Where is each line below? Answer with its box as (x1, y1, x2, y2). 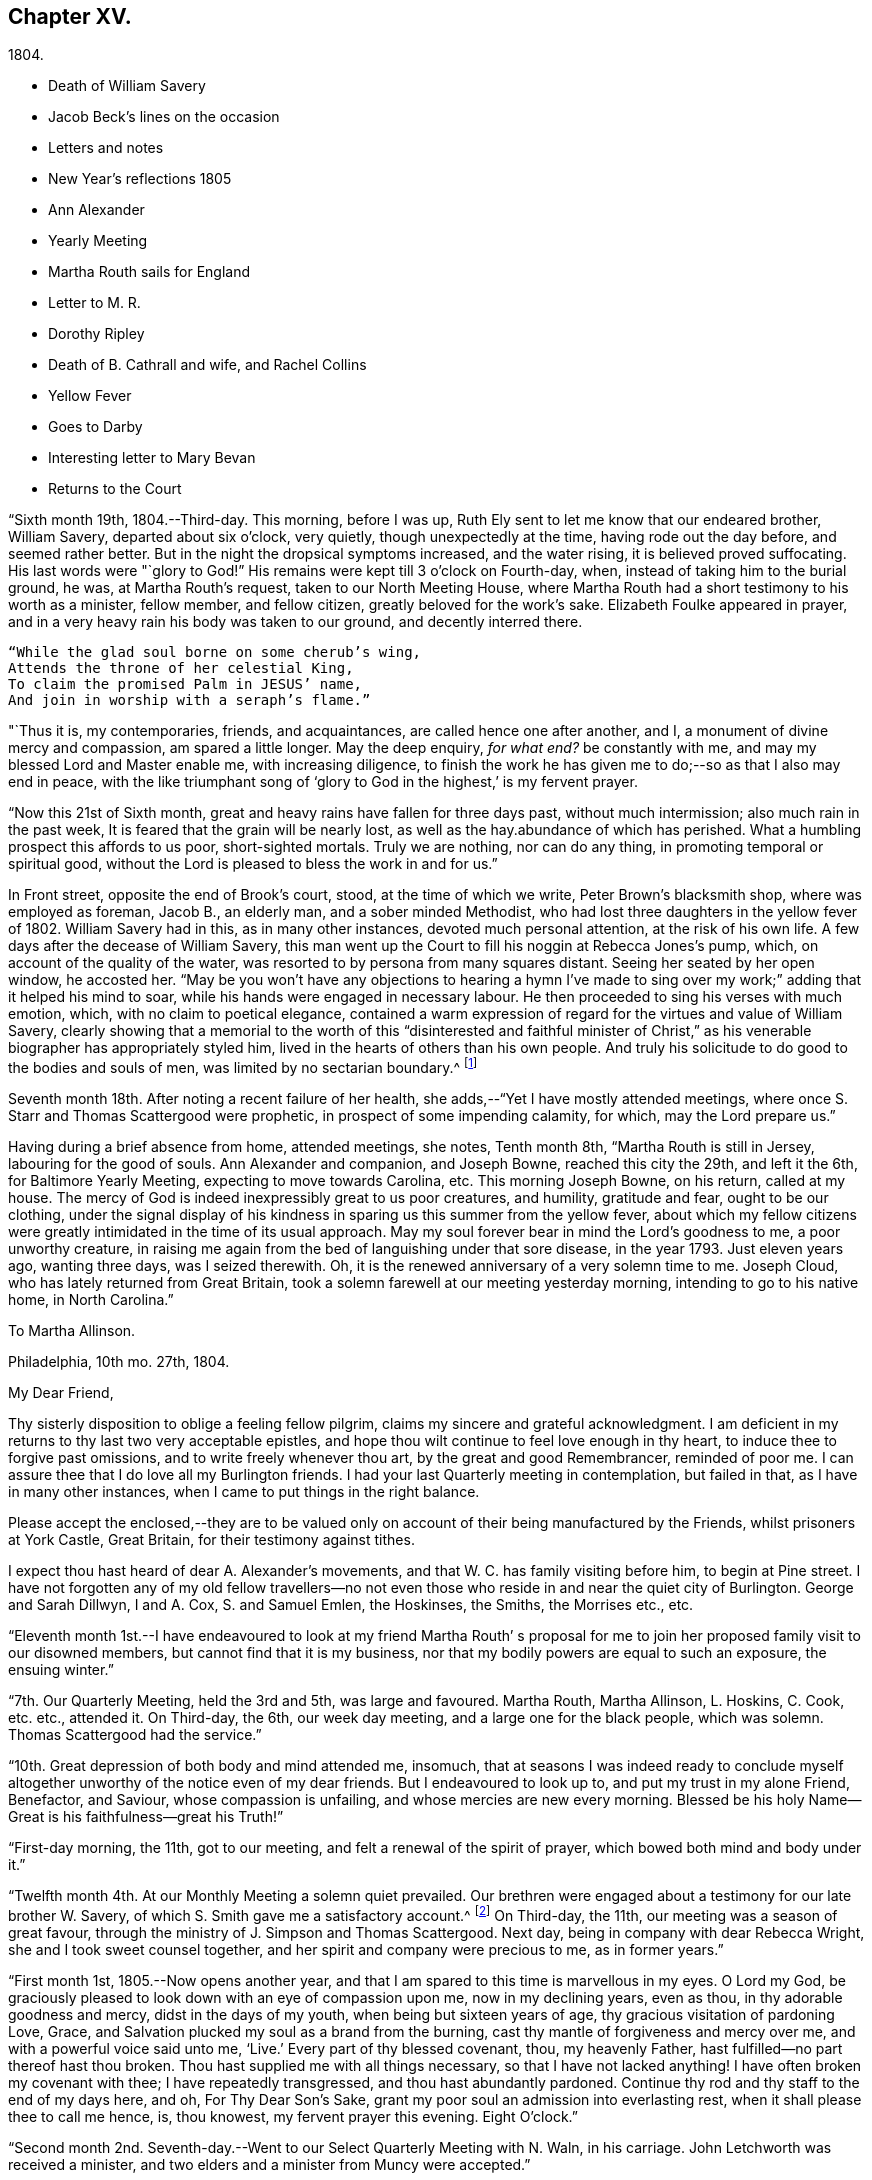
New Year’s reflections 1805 (48, 170, 232, 188)
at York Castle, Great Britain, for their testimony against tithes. (8, 1531, 415, 1549)
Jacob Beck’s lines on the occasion (48, 108, 280, 126)
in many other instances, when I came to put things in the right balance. (8, 1483, 480, 1501)
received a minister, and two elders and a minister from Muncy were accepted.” (8, 2155, 531, 2173)
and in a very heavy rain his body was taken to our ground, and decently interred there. (8, 613, 583, 631)
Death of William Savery (48, 77, 206, 95)
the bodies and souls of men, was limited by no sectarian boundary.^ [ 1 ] (8, 1056, 478, 1077)
